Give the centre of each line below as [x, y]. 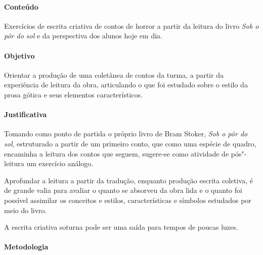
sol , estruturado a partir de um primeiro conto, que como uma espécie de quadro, [130, 143]
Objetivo [19, 55]
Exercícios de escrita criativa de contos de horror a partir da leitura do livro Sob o [131, 25]
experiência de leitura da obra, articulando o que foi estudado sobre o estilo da [126, 85]
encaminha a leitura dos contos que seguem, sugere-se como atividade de [117, 153]
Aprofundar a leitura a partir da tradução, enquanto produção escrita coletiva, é [128, 180]
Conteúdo [21, 6]
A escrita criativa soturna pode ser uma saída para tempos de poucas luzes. [121, 227]
